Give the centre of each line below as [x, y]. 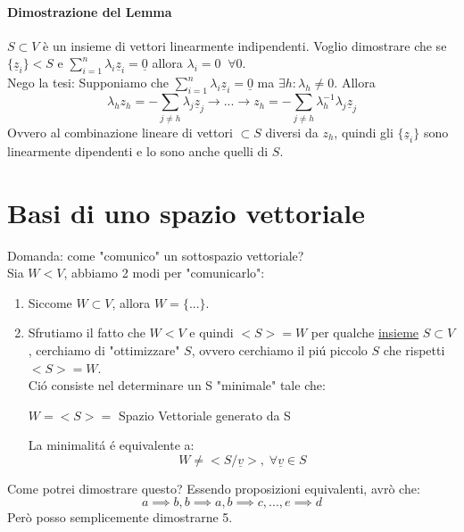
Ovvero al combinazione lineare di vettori [120, 132]
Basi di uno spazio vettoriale [186, 212]
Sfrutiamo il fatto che [87, 332]
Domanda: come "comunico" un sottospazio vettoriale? [156, 255]
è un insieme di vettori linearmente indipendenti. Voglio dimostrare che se [245, 45]
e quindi [211, 332]
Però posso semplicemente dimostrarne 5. [120, 517]
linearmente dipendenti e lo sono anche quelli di [138, 150]
